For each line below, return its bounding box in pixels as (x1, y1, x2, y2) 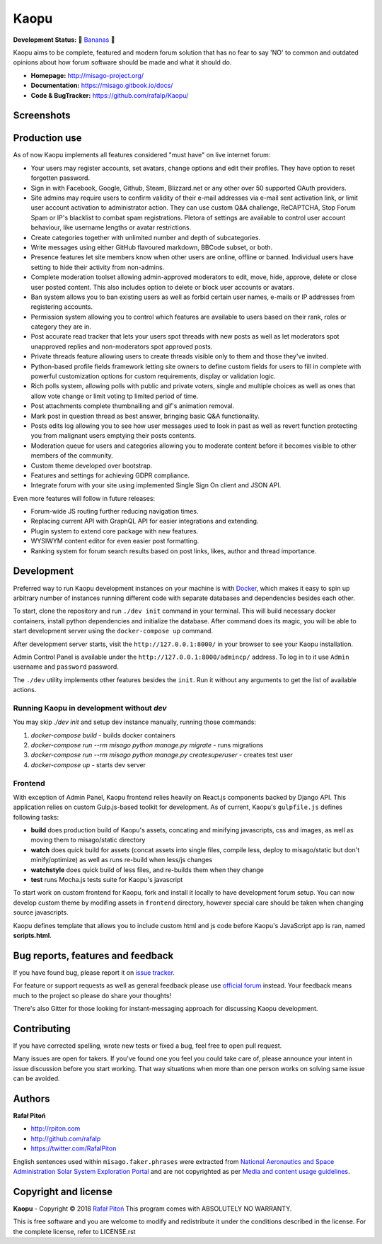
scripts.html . (13, 932, 52, 939)
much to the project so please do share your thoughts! (13, 991, 172, 1000)
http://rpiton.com (30, 1124, 81, 1133)
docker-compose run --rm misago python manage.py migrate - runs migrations (30, 741, 264, 749)
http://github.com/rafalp (30, 1134, 101, 1143)
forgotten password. (30, 174, 91, 182)
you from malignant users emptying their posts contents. (30, 431, 196, 440)
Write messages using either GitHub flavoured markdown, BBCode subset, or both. (30, 243, 273, 251)
